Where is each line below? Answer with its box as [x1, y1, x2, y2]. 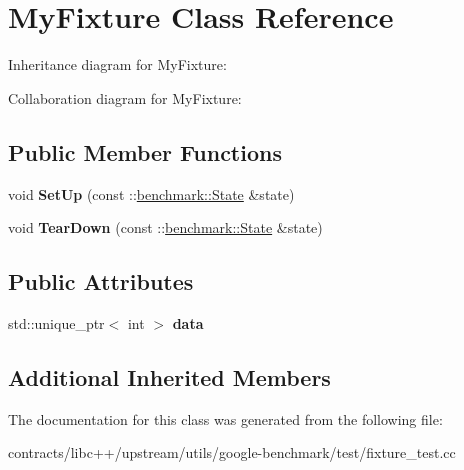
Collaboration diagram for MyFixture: [8, 87, 242, 108]
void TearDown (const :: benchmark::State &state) [8, 217, 323, 238]
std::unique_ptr [8, 312, 105, 333]
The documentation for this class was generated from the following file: [8, 408, 443, 429]
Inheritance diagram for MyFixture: [8, 54, 227, 75]
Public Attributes [8, 266, 194, 297]
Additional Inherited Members [8, 361, 331, 392]
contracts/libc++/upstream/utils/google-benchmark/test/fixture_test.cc [8, 442, 456, 463]
